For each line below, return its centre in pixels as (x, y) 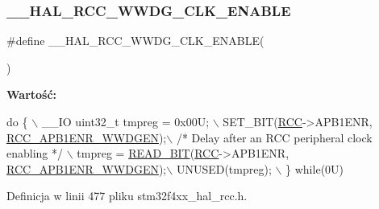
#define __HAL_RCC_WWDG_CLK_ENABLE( (135, 41)
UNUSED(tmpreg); (224, 168)
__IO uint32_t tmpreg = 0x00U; (125, 121)
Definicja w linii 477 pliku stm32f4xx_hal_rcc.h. (127, 196)
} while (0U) (315, 168)
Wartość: (32, 94)
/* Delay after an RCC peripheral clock (274, 137)
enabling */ (35, 153)
